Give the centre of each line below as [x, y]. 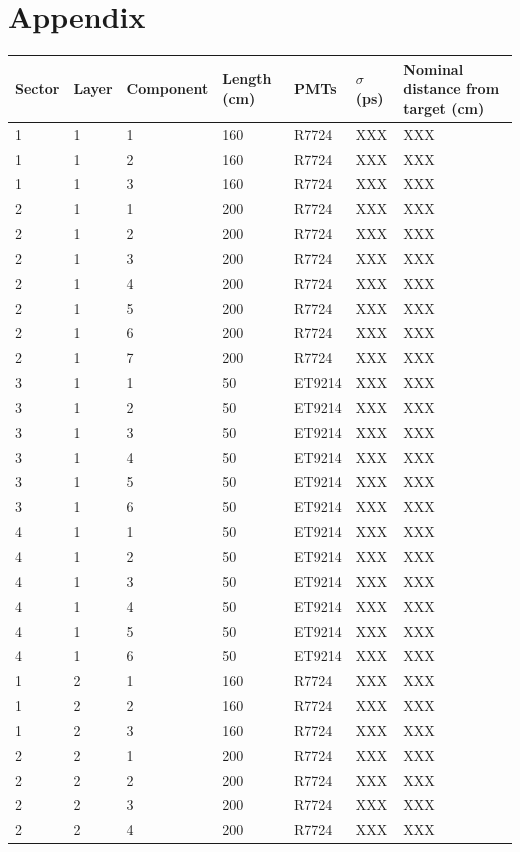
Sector [37, 88]
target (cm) [444, 107]
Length [247, 78]
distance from [451, 88]
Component [167, 88]
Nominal [433, 68]
